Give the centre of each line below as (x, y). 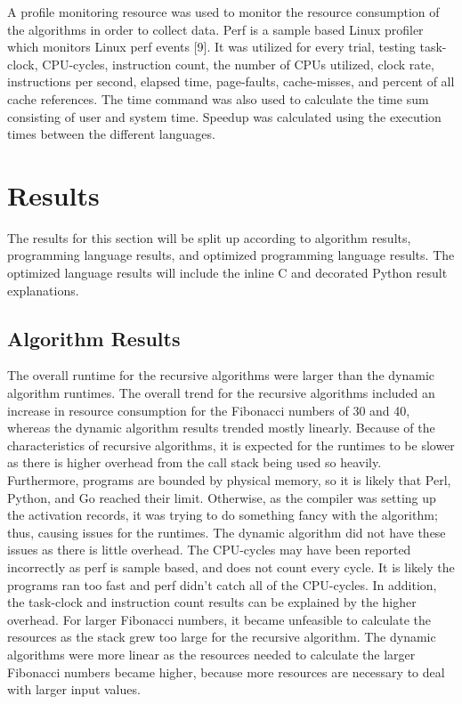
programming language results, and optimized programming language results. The (231, 255)
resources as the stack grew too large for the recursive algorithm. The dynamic (222, 637)
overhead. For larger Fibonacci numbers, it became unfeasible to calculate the (219, 619)
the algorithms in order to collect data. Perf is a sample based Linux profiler (215, 29)
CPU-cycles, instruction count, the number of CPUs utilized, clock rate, (238, 64)
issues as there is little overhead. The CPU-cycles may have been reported (209, 550)
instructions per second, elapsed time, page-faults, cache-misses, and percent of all (231, 81)
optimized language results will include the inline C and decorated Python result (227, 273)
